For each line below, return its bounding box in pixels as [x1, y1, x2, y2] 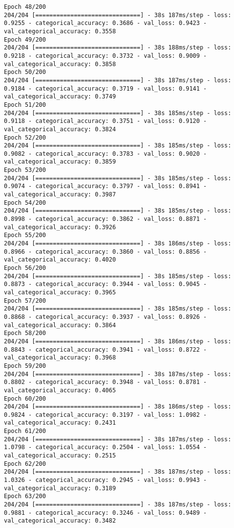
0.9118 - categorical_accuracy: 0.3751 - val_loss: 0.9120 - [4, 118, 207, 125]
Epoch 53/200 [4, 167, 46, 174]
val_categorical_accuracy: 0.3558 [4, 27, 116, 35]
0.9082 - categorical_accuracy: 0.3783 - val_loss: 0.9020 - [4, 150, 207, 157]
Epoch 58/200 [4, 330, 46, 337]
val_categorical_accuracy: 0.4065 [4, 386, 116, 394]
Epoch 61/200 [4, 428, 46, 435]
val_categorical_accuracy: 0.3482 [4, 517, 116, 525]
